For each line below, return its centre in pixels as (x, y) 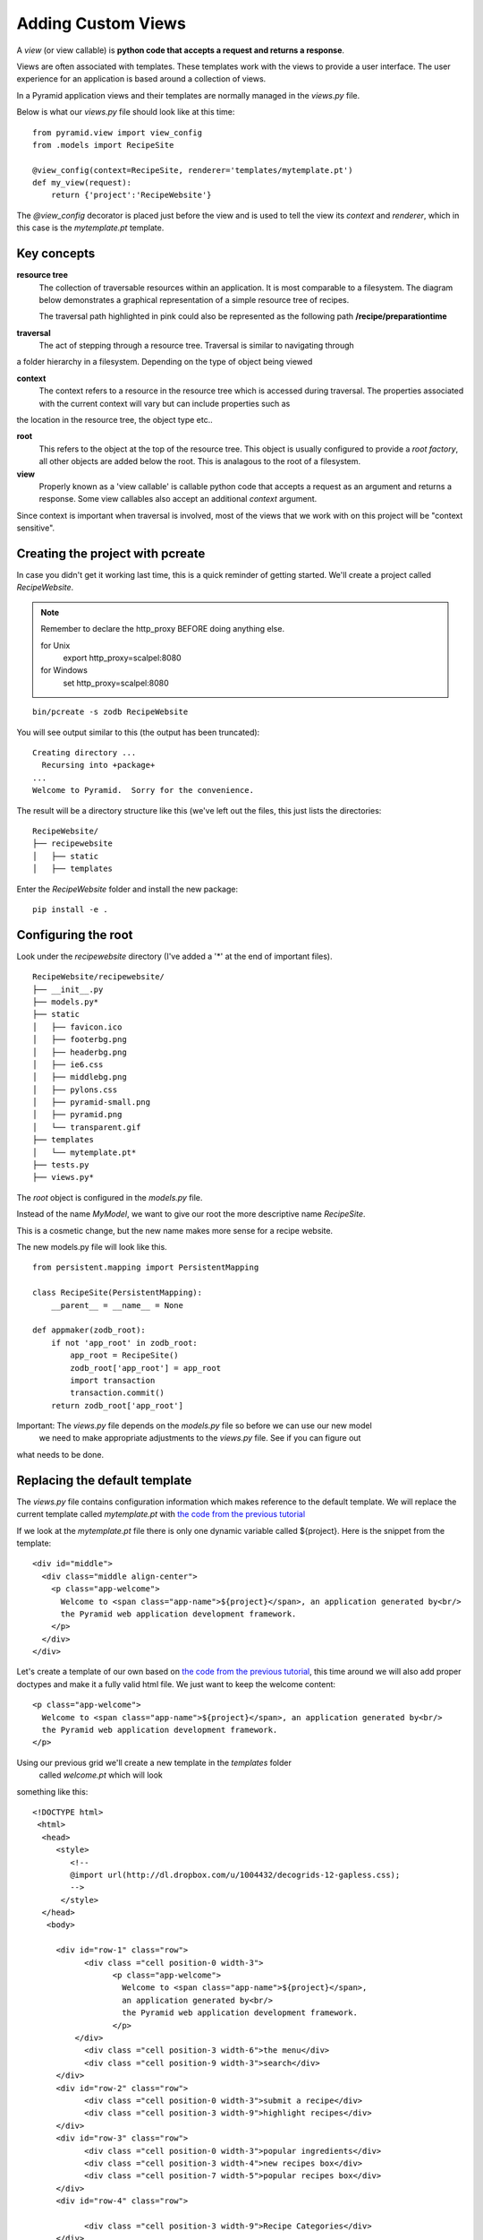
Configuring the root (75, 935)
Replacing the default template (104, 1480)
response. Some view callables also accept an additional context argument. (178, 499)
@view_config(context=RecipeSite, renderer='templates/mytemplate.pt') (193, 170)
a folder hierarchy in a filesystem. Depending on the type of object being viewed (165, 362)
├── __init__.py (68, 989)
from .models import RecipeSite (103, 145)
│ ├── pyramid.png (77, 1115)
